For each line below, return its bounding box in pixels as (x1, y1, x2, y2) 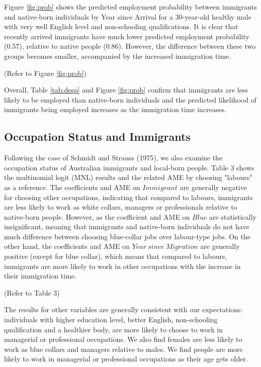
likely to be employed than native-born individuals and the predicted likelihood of (4, 94, 256, 105)
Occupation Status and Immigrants (4, 129, 191, 144)
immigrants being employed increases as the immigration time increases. (4, 104, 226, 115)
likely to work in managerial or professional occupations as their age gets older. (4, 353, 248, 364)
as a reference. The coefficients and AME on (4, 181, 140, 192)
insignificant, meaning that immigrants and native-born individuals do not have (4, 221, 249, 232)
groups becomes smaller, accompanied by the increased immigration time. (4, 50, 231, 61)
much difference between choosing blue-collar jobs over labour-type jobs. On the (4, 231, 250, 241)
